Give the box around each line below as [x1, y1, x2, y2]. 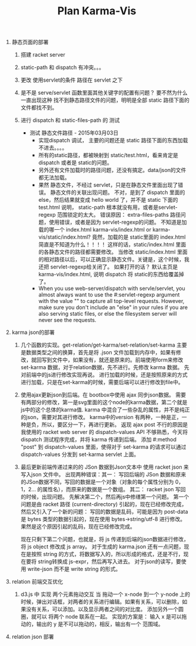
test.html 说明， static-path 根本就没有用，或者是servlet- [38, 204, 178, 211]
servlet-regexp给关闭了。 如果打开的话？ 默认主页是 [50, 263, 178, 270]
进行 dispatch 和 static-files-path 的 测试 [20, 117, 120, 124]
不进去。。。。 [38, 144, 68, 151]
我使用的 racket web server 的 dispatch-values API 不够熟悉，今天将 [20, 429, 188, 436]
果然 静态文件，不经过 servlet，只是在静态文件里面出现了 [38, 182, 178, 189]
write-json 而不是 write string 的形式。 [27, 566, 121, 573]
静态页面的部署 [11, 39, 49, 46]
